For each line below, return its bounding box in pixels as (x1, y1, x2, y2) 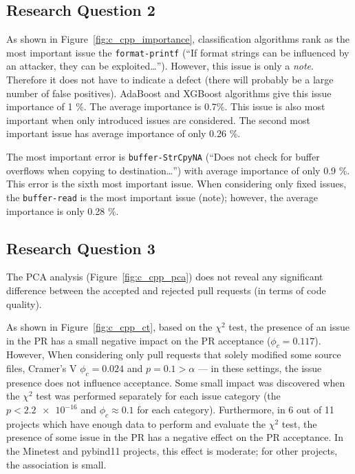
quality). (6, 296, 42, 311)
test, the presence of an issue (228, 320, 350, 334)
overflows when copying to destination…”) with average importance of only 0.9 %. (6, 163, 350, 177)
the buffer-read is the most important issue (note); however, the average (6, 189, 318, 204)
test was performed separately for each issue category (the (36, 389, 281, 403)
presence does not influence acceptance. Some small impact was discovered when (6, 375, 345, 389)
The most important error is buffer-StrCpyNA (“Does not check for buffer (6, 150, 320, 164)
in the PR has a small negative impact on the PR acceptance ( (6, 333, 271, 347)
